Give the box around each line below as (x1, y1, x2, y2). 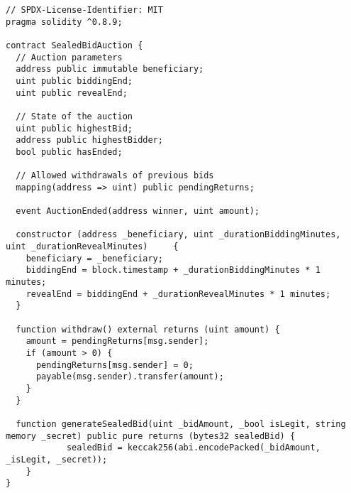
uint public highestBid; (16, 123, 133, 134)
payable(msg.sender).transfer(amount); (35, 372, 224, 382)
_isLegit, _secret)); (6, 454, 108, 465)
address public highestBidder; (16, 135, 163, 146)
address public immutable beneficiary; (16, 64, 204, 75)
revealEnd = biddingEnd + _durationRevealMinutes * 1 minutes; (26, 288, 331, 299)
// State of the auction (16, 111, 133, 121)
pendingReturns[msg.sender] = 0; (35, 359, 194, 370)
